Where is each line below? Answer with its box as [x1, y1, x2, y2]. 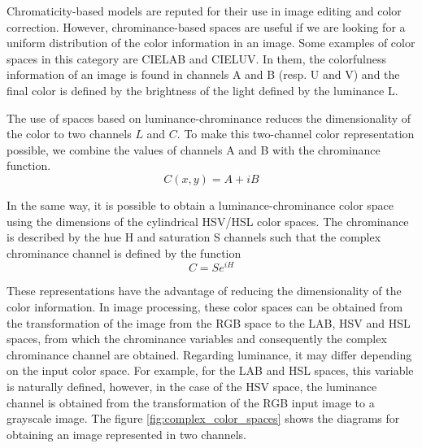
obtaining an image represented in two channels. [7, 425, 247, 442]
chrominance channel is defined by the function [7, 244, 241, 261]
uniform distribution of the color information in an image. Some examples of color [7, 34, 415, 51]
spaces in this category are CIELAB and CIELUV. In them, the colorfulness [7, 50, 386, 67]
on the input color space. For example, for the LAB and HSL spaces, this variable [7, 362, 414, 379]
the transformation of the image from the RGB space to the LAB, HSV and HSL [7, 314, 411, 331]
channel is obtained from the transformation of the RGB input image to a [7, 394, 375, 411]
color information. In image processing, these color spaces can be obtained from [7, 298, 403, 315]
